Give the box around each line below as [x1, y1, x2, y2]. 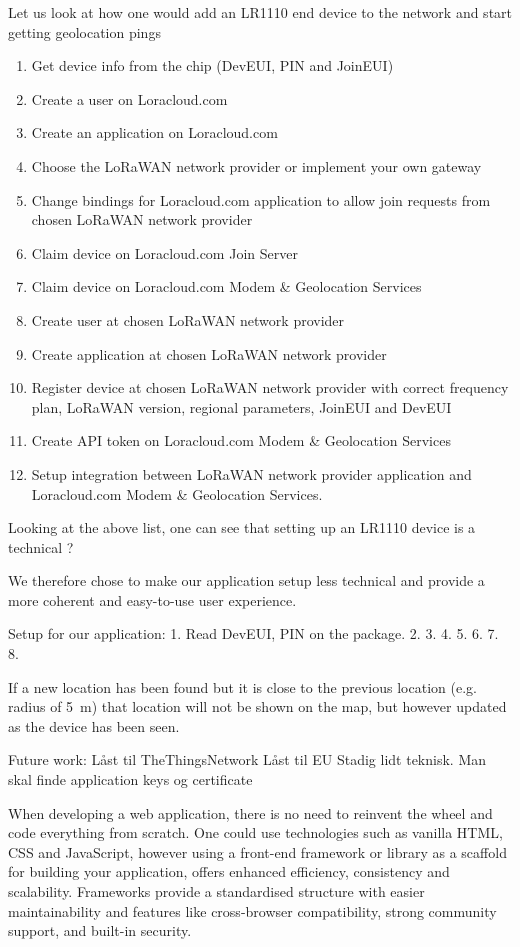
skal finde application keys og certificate [8, 769, 253, 790]
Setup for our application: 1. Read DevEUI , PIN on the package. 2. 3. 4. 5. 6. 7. [8, 623, 499, 644]
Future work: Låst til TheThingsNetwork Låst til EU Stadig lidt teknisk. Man [8, 749, 487, 770]
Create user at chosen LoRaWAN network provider [31, 309, 345, 330]
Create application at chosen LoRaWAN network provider [31, 343, 387, 364]
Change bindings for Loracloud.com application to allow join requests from [31, 189, 491, 210]
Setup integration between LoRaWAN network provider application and [31, 463, 472, 484]
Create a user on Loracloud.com [31, 88, 228, 109]
